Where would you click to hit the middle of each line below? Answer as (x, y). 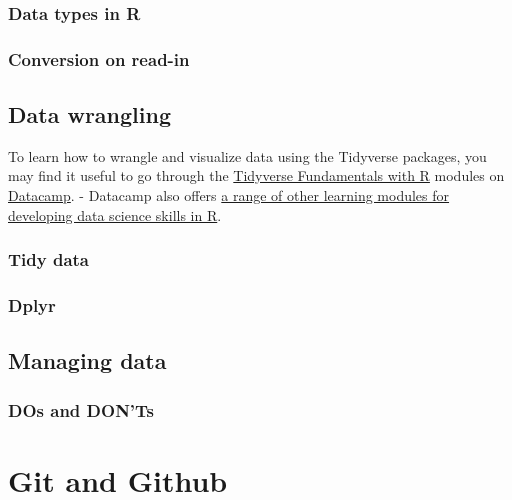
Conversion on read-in (99, 58)
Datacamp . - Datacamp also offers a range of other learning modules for (229, 195)
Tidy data (49, 259)
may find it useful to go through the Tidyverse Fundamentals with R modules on (256, 175)
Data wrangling (89, 114)
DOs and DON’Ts (81, 409)
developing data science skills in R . (115, 214)
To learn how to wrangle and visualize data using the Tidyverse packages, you (247, 155)
